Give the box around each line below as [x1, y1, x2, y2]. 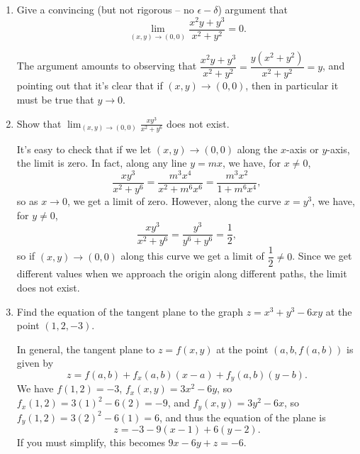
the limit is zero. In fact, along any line [16, 155, 187, 170]
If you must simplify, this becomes [16, 434, 165, 449]
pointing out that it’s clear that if [16, 78, 163, 93]
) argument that [218, 2, 288, 16]
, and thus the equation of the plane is [159, 409, 326, 424]
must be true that [16, 92, 94, 106]
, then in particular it [245, 78, 339, 93]
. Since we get [292, 248, 352, 263]
